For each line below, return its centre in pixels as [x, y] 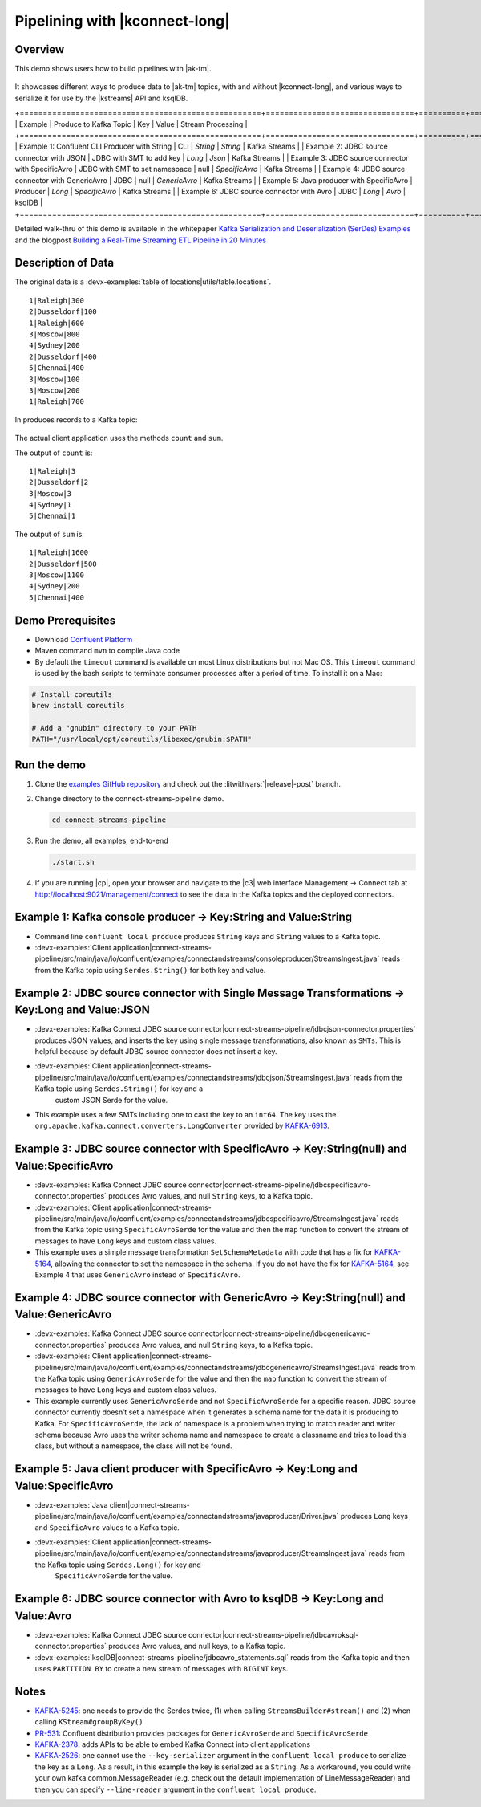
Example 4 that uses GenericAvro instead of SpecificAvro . [137, 1274]
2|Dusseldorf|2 [59, 482]
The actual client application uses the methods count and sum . [119, 438]
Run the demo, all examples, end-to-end [101, 841]
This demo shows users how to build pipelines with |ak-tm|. [113, 69]
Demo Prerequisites [65, 620]
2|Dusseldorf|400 [63, 356]
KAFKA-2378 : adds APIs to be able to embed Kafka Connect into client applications [173, 1744]
